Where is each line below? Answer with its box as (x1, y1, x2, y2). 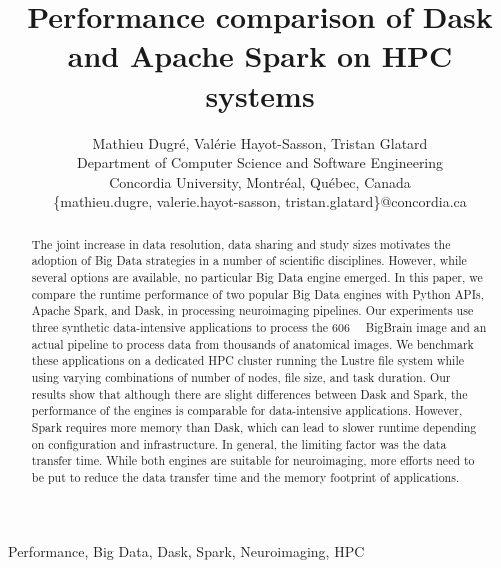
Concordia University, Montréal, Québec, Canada (109, 171, 411, 192)
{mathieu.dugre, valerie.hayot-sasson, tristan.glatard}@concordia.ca (53, 191, 467, 212)
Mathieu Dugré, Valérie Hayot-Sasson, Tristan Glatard (92, 132, 428, 153)
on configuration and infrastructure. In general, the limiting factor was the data (31, 435, 447, 452)
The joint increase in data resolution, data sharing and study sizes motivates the (31, 235, 451, 252)
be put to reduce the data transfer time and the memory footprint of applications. (31, 468, 460, 485)
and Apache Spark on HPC (67, 35, 453, 76)
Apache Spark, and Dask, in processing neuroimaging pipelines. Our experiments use (31, 302, 474, 319)
